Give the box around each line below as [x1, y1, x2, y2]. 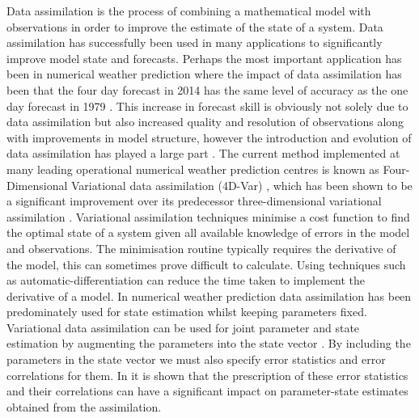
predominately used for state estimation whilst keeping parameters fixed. [6, 303, 367, 320]
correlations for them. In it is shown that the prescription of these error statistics [6, 366, 408, 383]
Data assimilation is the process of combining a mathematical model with [6, 2, 371, 19]
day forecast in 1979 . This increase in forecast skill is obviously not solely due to [6, 97, 408, 114]
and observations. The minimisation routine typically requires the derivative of [6, 239, 396, 256]
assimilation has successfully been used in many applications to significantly [6, 34, 383, 51]
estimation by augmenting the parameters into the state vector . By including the [6, 335, 411, 352]
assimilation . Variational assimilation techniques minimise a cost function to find [6, 208, 410, 225]
